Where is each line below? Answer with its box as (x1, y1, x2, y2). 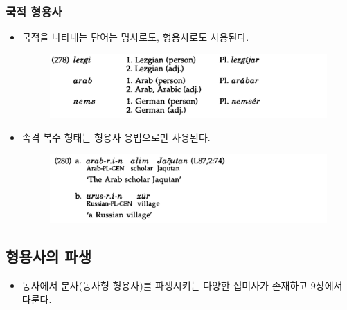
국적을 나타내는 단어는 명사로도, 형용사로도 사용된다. (21, 30, 249, 44)
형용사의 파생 (6, 246, 91, 267)
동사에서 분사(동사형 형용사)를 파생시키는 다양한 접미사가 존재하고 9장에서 (21, 278, 343, 293)
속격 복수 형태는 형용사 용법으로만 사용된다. (21, 129, 211, 144)
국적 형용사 (6, 2, 62, 19)
